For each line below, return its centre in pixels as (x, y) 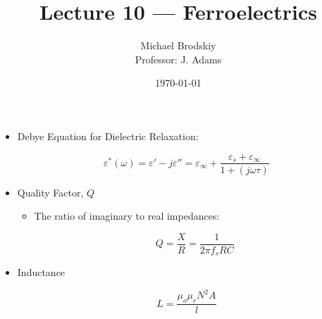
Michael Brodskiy (178, 45)
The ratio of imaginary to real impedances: (127, 216)
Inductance (41, 272)
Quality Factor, (50, 192)
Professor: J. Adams (178, 59)
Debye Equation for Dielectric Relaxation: (108, 136)
